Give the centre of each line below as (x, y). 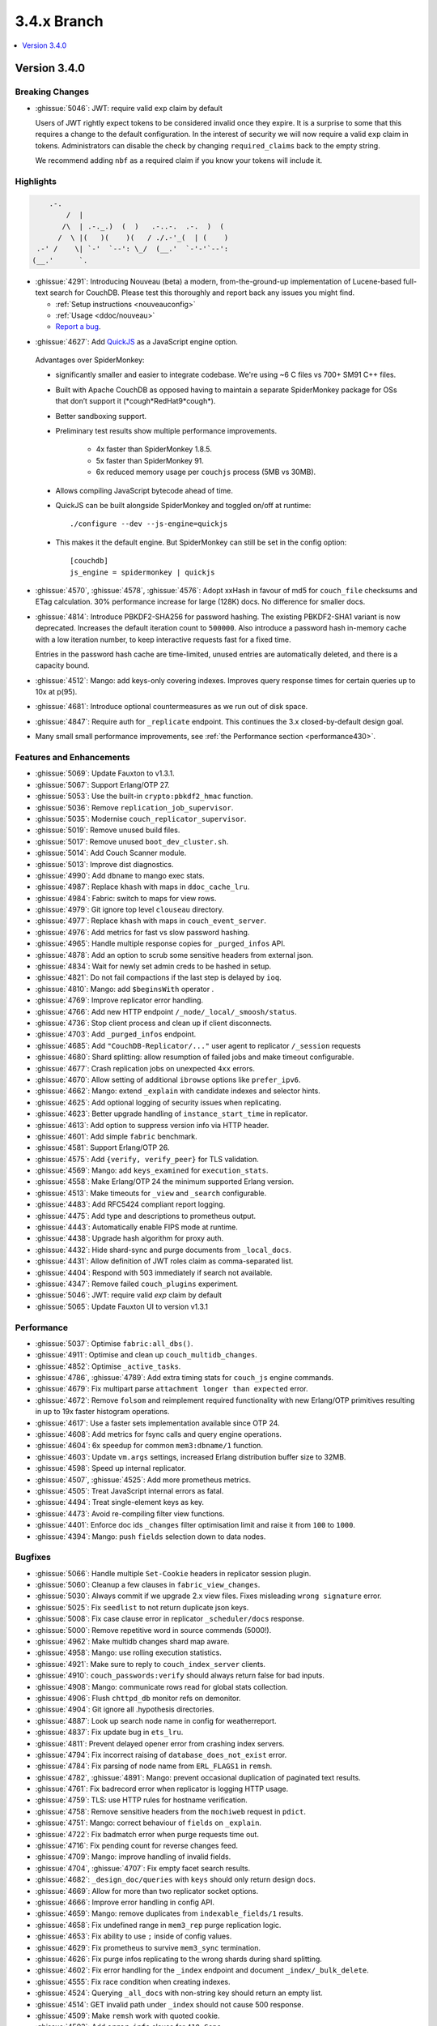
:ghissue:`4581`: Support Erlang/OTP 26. (102, 1148)
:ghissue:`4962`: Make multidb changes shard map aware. (132, 1642)
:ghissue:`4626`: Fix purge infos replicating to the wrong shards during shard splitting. (179, 1959)
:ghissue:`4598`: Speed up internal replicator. (110, 1468)
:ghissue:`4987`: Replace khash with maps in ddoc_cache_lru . (142, 887)
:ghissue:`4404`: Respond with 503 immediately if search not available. (154, 1272)
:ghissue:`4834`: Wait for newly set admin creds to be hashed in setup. (153, 966)
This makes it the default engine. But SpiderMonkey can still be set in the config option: (201, 542)
